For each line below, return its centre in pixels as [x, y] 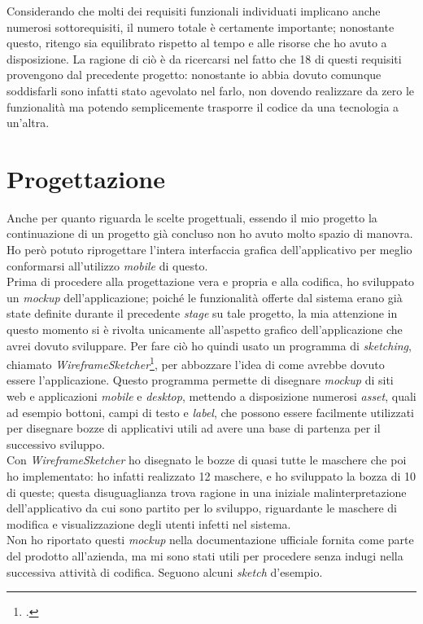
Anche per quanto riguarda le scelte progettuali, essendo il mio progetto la [192, 217]
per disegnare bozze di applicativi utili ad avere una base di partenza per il [194, 428]
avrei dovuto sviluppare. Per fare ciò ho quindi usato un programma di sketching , [209, 345]
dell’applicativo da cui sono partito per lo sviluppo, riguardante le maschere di [202, 508]
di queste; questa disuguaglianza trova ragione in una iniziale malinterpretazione [207, 492]
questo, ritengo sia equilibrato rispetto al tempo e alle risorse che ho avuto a [197, 43]
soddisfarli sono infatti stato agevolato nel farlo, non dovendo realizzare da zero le [211, 90]
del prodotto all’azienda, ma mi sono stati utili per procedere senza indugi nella [205, 556]
